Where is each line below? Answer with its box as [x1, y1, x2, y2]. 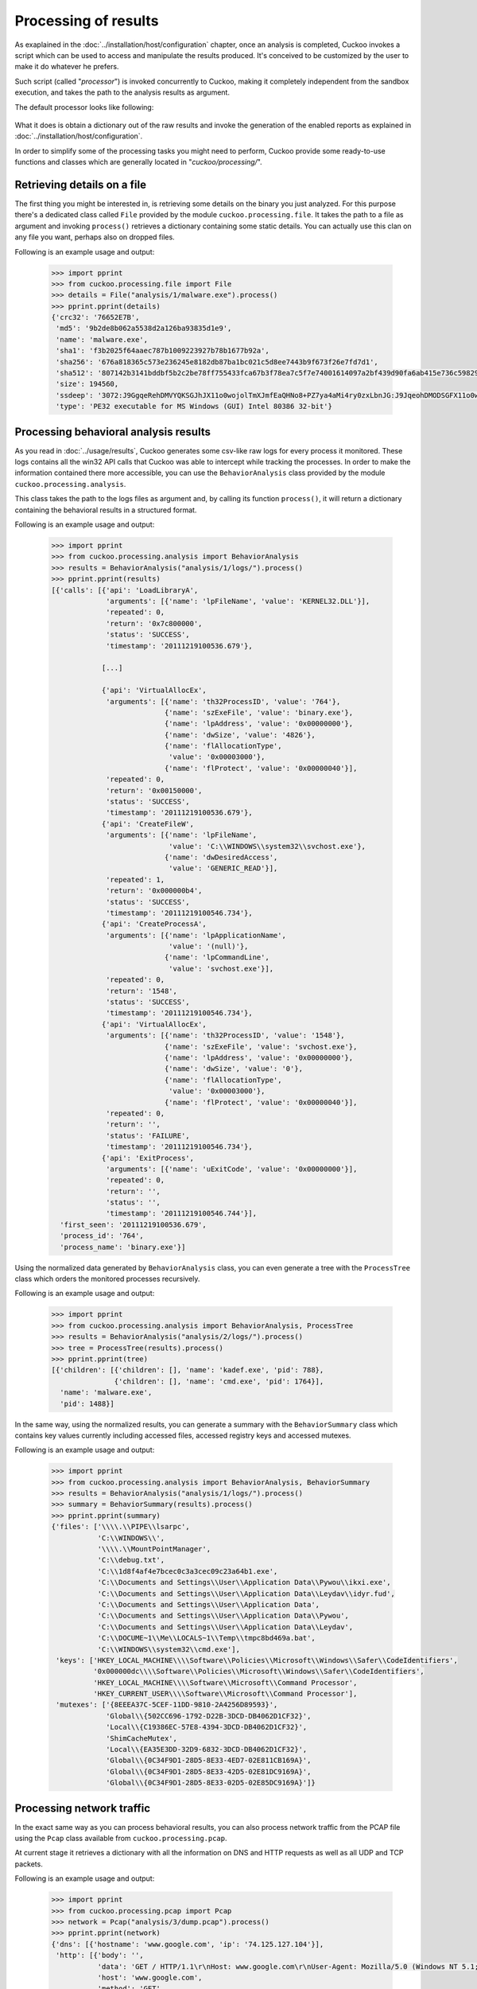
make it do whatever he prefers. [14, 62, 119, 72]
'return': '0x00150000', [106, 786, 203, 795]
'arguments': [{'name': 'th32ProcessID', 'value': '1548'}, [106, 1031, 345, 1040]
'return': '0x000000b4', [106, 886, 203, 895]
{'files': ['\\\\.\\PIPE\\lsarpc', [51, 1522, 190, 1532]
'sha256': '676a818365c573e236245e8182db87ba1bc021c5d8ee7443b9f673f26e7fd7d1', [56, 357, 379, 366]
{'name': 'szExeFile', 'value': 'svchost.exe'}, [164, 1042, 358, 1051]
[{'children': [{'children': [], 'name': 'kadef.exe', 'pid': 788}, [51, 1365, 324, 1375]
